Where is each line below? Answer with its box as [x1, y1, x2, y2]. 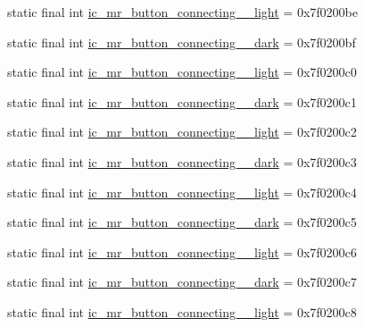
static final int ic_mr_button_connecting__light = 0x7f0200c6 [7, 242, 357, 261]
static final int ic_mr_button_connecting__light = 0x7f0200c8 [7, 302, 357, 321]
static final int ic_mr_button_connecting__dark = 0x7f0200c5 [7, 213, 357, 231]
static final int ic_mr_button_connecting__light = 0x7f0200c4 [7, 182, 357, 201]
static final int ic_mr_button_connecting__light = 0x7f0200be [7, 3, 358, 21]
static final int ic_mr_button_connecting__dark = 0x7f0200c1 [7, 92, 357, 111]
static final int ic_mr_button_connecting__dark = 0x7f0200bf [7, 32, 356, 51]
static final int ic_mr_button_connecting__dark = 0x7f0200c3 [7, 152, 357, 171]
